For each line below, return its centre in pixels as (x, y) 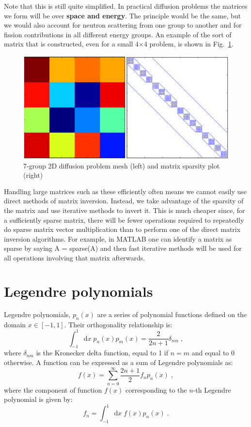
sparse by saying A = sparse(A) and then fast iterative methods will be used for (123, 248)
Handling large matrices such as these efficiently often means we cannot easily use (125, 191)
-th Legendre (212, 389)
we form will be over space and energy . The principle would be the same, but (123, 15)
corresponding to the (156, 389)
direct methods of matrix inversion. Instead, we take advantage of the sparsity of (124, 201)
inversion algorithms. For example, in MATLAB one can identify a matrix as (118, 238)
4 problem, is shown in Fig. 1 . (188, 44)
